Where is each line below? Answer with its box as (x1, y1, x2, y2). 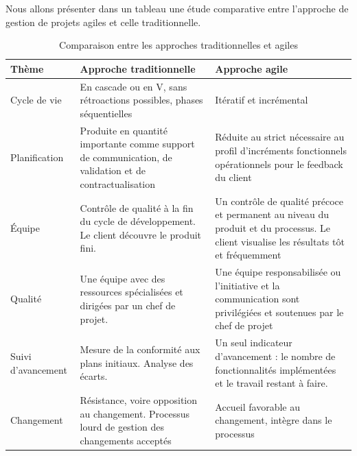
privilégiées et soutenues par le (215, 304, 344, 319)
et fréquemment (215, 248, 281, 262)
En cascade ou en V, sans (80, 79, 187, 93)
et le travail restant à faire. (215, 376, 328, 390)
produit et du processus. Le (215, 221, 331, 235)
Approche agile (215, 61, 288, 75)
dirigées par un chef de (80, 298, 176, 313)
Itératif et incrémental (215, 93, 308, 107)
